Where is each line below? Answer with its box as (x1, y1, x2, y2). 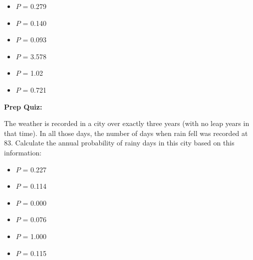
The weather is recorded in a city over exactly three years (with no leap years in (4, 118, 250, 129)
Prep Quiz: (4, 101, 42, 112)
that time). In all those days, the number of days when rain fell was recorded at (4, 128, 248, 138)
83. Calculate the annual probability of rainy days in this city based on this (4, 137, 235, 148)
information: (4, 147, 42, 157)
